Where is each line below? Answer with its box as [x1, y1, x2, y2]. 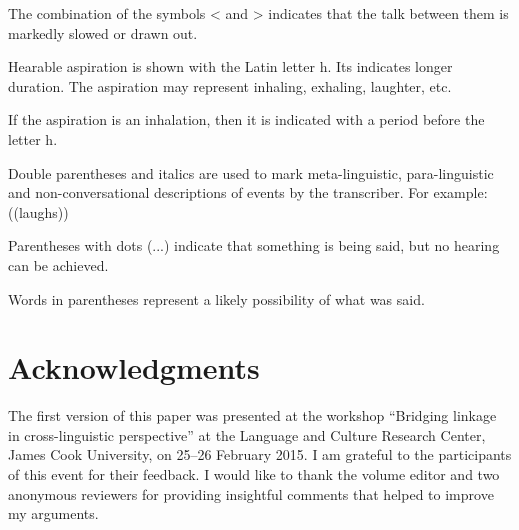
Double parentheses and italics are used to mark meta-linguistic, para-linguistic [8, 162, 494, 183]
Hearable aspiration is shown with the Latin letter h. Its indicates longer [8, 56, 453, 77]
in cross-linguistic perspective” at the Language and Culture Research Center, [8, 424, 486, 445]
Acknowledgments [8, 347, 260, 388]
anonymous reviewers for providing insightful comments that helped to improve [8, 483, 494, 504]
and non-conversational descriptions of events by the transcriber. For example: [8, 182, 488, 203]
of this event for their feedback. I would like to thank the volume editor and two [8, 464, 500, 485]
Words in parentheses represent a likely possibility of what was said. [8, 288, 425, 309]
